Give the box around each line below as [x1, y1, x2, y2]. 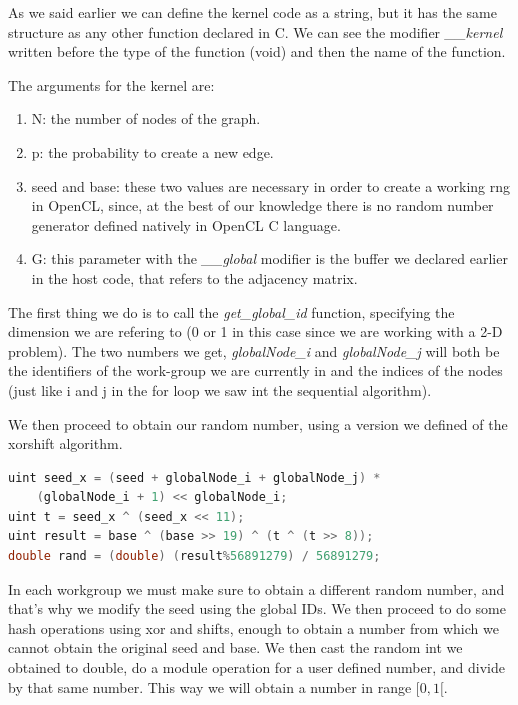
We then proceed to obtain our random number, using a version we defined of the [8, 413, 508, 434]
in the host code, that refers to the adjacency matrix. [31, 267, 358, 288]
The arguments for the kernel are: [8, 74, 215, 95]
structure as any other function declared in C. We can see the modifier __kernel [8, 21, 503, 42]
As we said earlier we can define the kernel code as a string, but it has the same [8, 2, 497, 22]
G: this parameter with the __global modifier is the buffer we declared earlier [31, 248, 508, 269]
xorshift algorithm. [8, 433, 123, 454]
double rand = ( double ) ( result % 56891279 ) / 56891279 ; [8, 549, 381, 564]
